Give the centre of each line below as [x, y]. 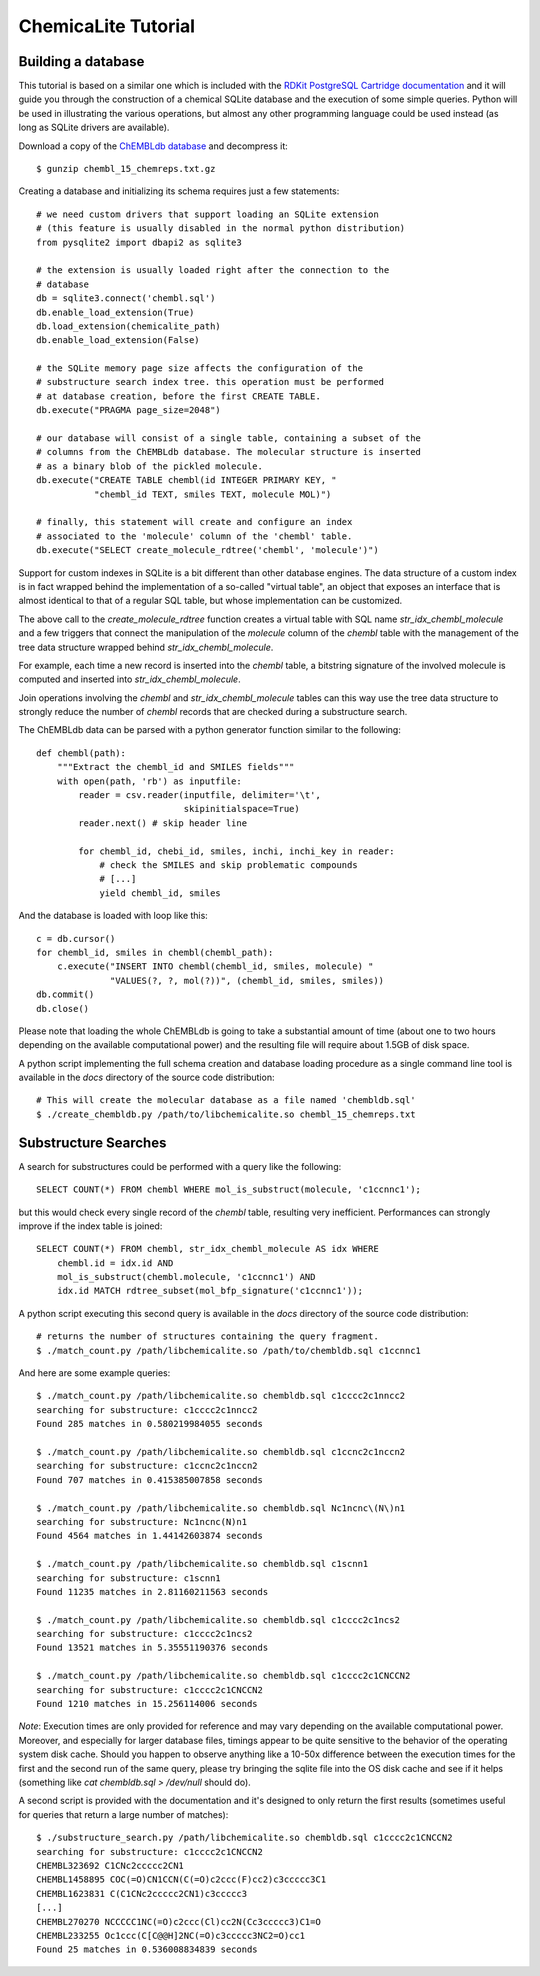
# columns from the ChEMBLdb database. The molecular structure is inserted [229, 452]
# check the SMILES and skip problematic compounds [229, 864]
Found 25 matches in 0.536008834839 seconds [147, 1949]
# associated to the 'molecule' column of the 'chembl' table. [194, 536]
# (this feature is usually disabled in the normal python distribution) [221, 228]
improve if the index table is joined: [90, 1226]
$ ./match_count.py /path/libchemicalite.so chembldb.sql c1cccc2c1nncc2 [221, 1396]
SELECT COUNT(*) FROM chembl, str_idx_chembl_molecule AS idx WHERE [207, 1249]
